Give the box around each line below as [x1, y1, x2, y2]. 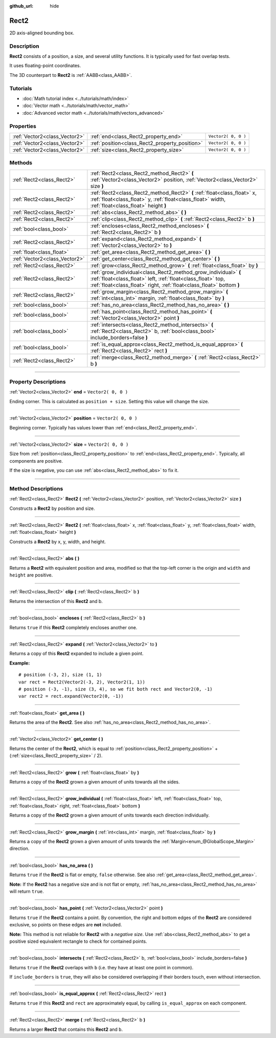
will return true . [9, 888, 44, 894]
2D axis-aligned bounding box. [9, 30, 75, 36]
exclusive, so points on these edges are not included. [9, 922, 122, 928]
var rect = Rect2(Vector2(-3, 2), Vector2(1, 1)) [18, 679, 146, 685]
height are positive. [9, 572, 53, 578]
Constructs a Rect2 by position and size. [9, 505, 96, 511]
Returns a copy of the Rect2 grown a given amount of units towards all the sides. [9, 779, 180, 785]
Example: [9, 660, 30, 666]
